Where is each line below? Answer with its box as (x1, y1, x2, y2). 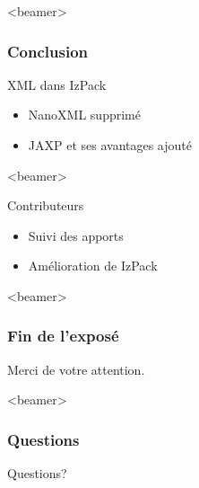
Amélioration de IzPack (28, 256, 158, 275)
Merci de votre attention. (7, 359, 145, 378)
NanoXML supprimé (28, 105, 141, 124)
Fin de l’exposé (7, 324, 119, 347)
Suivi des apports (28, 226, 124, 244)
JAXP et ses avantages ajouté (28, 136, 192, 154)
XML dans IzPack (7, 75, 107, 93)
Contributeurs (7, 196, 84, 215)
